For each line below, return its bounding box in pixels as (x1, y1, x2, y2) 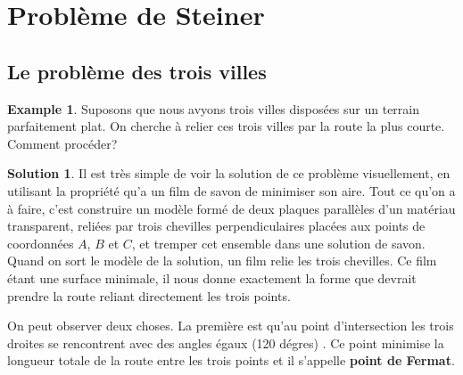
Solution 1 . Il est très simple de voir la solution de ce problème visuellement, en (7, 164, 451, 183)
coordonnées (7, 233, 74, 252)
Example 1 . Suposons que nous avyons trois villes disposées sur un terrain (7, 99, 420, 118)
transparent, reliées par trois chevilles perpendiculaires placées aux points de (7, 216, 426, 235)
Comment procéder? (7, 134, 118, 152)
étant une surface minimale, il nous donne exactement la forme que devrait (7, 268, 417, 287)
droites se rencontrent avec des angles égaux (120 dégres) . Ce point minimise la (7, 333, 444, 352)
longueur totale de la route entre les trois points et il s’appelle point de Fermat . (7, 351, 455, 370)
